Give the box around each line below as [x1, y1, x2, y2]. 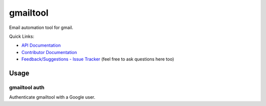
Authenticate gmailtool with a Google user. [9, 94, 96, 100]
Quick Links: [9, 33, 34, 39]
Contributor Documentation [21, 49, 77, 55]
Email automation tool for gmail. [9, 25, 73, 30]
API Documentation [21, 42, 61, 49]
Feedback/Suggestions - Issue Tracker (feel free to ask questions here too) [21, 56, 174, 62]
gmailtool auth [9, 84, 44, 91]
